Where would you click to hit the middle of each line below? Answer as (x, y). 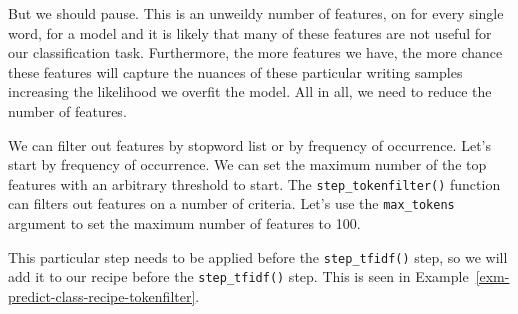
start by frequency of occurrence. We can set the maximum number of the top (247, 164)
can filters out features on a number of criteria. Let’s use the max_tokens (231, 203)
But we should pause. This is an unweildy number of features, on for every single (256, 13)
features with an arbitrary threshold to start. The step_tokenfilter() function (254, 183)
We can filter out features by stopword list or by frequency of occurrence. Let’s (249, 144)
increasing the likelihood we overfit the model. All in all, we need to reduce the (250, 91)
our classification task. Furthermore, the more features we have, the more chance (255, 52)
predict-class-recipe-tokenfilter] (102, 295)
